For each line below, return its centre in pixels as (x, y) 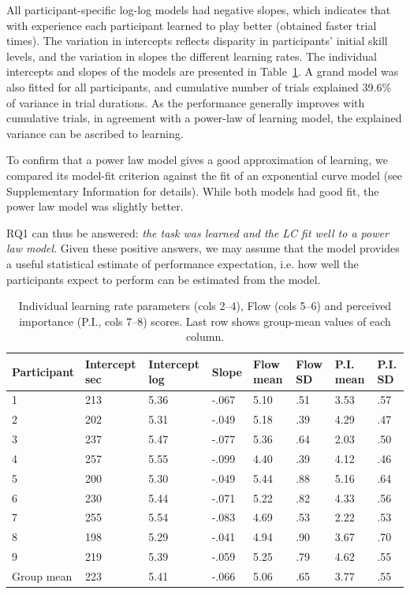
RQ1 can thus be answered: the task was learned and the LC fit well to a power (198, 232)
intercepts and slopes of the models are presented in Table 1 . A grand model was (203, 71)
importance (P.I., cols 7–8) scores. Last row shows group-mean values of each (205, 321)
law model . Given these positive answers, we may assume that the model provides (203, 248)
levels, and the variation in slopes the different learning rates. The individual (192, 56)
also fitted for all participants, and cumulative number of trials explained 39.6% (199, 86)
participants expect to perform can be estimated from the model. (164, 279)
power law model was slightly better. (95, 206)
